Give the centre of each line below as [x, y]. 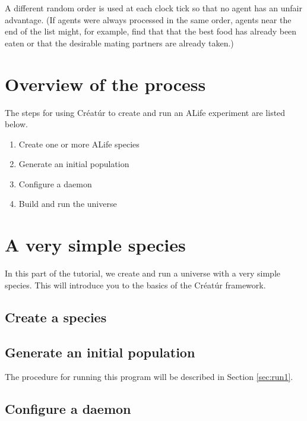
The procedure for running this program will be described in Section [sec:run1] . [149, 377]
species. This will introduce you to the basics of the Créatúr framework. [135, 285]
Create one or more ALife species [79, 144]
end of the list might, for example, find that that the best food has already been [151, 31]
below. [16, 124]
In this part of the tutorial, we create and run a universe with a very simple [143, 273]
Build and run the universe [68, 204]
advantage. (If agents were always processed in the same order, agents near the [148, 19]
